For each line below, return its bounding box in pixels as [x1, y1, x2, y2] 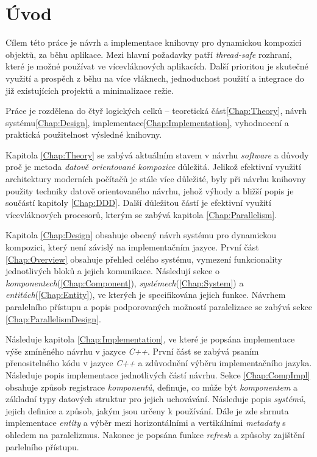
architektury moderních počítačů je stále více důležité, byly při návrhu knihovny [5, 172, 306, 185]
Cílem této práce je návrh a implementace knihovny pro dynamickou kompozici [5, 36, 302, 49]
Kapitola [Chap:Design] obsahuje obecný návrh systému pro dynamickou [5, 228, 276, 241]
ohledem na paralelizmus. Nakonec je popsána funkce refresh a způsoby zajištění [5, 428, 305, 441]
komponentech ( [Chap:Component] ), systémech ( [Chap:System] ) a [5, 276, 244, 289]
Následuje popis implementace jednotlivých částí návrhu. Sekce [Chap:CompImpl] [5, 368, 310, 381]
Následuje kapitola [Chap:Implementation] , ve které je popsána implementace [5, 333, 295, 345]
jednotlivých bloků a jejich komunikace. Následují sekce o [5, 264, 219, 277]
